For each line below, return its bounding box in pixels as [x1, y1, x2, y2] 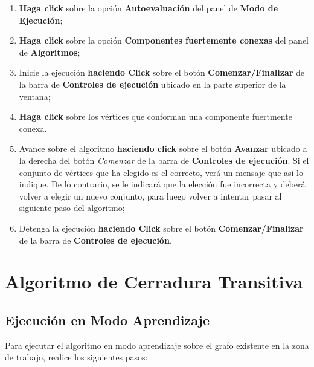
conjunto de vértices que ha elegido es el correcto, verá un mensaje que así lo [19, 166, 303, 178]
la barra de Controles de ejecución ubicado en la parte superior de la [19, 77, 286, 90]
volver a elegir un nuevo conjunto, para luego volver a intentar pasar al [19, 189, 282, 202]
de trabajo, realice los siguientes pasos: [5, 351, 148, 363]
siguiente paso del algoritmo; [19, 201, 125, 214]
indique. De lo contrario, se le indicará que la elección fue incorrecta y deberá [19, 178, 306, 190]
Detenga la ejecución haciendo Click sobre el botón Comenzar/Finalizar [19, 221, 304, 234]
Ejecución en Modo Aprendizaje [5, 310, 210, 329]
